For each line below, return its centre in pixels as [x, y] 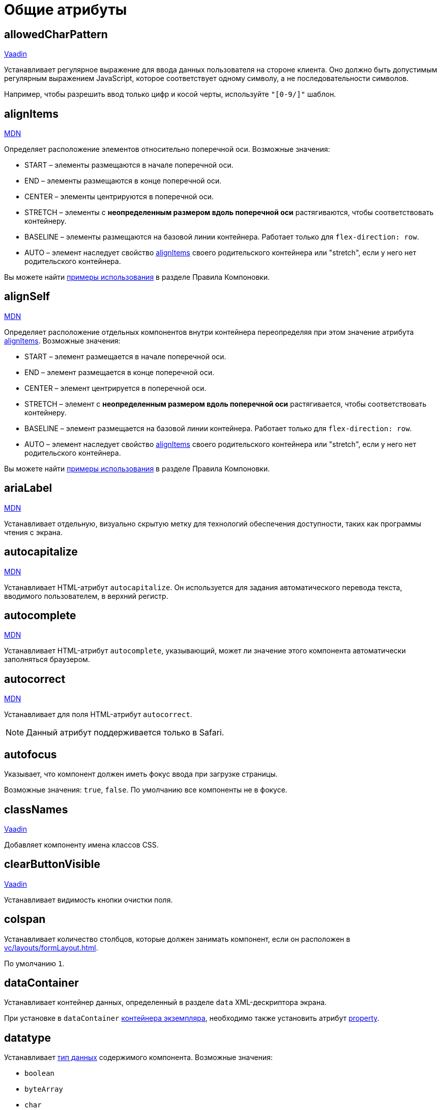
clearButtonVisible [52, 864]
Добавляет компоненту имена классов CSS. [81, 844]
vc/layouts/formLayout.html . [51, 947]
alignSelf [27, 297]
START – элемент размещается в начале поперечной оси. [125, 356]
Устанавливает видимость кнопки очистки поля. [89, 900]
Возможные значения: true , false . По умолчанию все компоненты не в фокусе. [146, 790]
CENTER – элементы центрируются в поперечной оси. [119, 197]
